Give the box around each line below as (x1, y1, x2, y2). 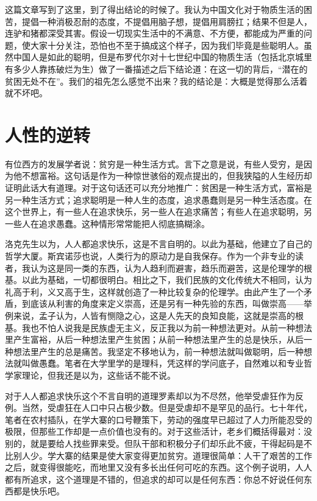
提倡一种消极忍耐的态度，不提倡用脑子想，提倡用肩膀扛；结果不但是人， (21, 15, 312, 27)
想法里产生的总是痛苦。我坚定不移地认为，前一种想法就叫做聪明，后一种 (13, 345, 304, 357)
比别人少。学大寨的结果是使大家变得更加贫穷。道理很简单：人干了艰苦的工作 (5, 449, 312, 461)
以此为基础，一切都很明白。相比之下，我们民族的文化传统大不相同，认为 (21, 273, 312, 286)
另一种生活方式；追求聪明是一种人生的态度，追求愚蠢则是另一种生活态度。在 (5, 193, 312, 206)
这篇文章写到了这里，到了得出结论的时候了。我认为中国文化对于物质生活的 (5, 3, 304, 15)
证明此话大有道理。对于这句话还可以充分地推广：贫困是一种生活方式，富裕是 (5, 181, 312, 194)
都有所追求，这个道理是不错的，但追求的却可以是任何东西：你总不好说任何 (5, 472, 304, 485)
